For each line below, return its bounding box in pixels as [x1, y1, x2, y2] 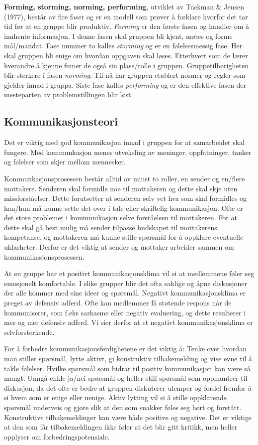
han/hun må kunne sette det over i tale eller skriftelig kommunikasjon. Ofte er [4, 202, 243, 213]
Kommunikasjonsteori [4, 114, 118, 129]
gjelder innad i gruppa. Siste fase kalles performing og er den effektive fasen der [4, 79, 247, 90]
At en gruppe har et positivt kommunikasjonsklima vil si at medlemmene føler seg [4, 268, 255, 279]
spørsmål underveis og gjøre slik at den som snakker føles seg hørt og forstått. [4, 402, 242, 412]
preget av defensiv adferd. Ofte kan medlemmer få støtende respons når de [4, 297, 232, 308]
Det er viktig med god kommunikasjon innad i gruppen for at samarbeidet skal [4, 137, 245, 148]
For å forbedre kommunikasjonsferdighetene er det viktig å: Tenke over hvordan [4, 343, 247, 354]
